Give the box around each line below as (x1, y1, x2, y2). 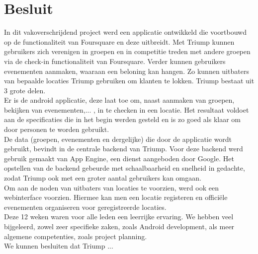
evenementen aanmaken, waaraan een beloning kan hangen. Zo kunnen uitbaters (4, 65, 249, 76)
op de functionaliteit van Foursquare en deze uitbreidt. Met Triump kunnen (4, 36, 235, 47)
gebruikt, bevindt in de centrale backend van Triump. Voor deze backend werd (4, 143, 243, 154)
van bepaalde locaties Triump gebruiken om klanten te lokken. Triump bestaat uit (4, 75, 255, 86)
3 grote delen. (4, 85, 46, 95)
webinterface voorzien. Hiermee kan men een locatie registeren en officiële (4, 192, 228, 202)
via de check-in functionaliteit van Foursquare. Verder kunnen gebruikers (4, 56, 226, 66)
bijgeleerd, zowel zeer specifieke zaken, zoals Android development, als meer (4, 221, 235, 231)
